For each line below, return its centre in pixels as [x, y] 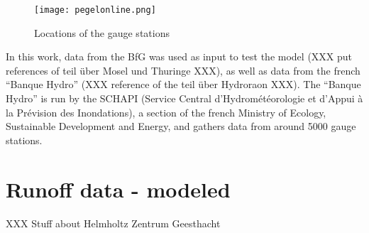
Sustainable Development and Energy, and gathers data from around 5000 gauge [181, 126]
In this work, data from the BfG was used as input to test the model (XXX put [179, 56]
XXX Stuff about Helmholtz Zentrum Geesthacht [113, 223]
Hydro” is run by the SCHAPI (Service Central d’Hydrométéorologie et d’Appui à [184, 98]
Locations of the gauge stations [102, 32]
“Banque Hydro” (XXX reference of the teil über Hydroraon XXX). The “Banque [183, 84]
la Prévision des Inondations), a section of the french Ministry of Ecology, [166, 112]
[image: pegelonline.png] [95, 10]
